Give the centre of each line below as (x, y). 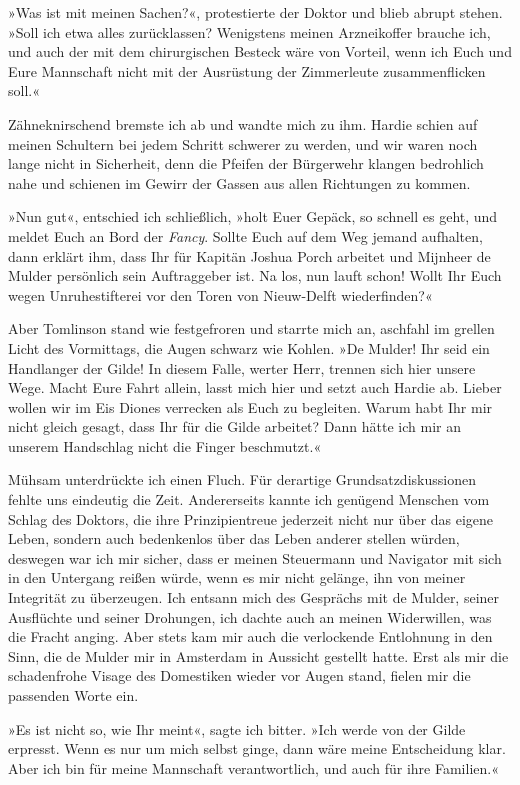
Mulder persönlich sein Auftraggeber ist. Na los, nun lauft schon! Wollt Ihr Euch (255, 275)
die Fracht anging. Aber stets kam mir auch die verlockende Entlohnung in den (250, 636)
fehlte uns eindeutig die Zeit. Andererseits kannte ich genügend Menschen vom (249, 499)
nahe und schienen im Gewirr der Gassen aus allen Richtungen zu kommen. (239, 182)
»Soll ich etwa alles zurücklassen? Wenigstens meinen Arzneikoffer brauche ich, (249, 31)
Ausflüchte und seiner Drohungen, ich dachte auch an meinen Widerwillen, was (250, 616)
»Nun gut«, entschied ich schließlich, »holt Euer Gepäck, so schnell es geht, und (253, 216)
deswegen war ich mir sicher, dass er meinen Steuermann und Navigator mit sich (255, 557)
